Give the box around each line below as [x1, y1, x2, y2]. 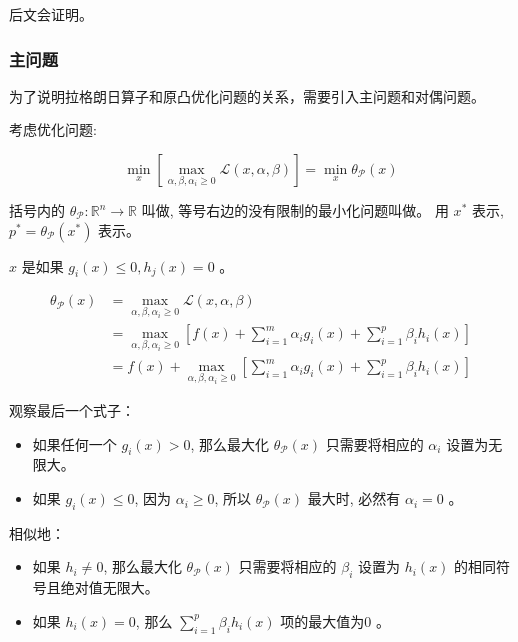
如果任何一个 [32, 433, 117, 454]
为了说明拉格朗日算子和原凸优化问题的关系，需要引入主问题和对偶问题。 [9, 85, 485, 106]
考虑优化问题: [9, 119, 97, 140]
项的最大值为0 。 [280, 610, 390, 631]
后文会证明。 [9, 4, 93, 24]
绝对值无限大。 [60, 577, 159, 598]
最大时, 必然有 [307, 488, 401, 509]
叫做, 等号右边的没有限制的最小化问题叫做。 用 [141, 200, 449, 220]
